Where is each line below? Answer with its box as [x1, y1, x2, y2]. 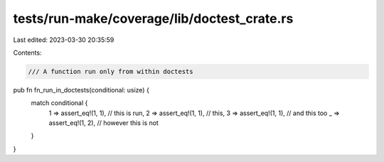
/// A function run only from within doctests [28, 67, 193, 75]
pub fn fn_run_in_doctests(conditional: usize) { [13, 85, 149, 94]
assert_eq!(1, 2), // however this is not [48, 119, 159, 127]
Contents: [13, 48, 42, 57]
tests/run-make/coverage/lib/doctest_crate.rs [13, 11, 294, 26]
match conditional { [31, 99, 88, 107]
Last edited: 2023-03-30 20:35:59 [13, 36, 114, 44]
